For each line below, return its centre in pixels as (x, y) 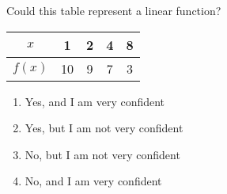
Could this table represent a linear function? (114, 10)
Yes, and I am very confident (95, 101)
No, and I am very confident (93, 181)
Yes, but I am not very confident (104, 128)
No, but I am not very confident (102, 154)
